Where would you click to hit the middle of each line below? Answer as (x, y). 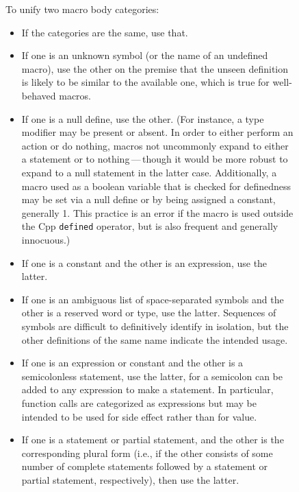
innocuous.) (46, 239)
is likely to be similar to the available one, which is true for (145, 82)
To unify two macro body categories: (82, 9)
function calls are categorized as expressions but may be (139, 402)
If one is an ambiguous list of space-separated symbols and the (153, 299)
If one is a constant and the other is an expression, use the (144, 262)
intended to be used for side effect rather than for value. (139, 416)
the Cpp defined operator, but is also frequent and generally (150, 226)
